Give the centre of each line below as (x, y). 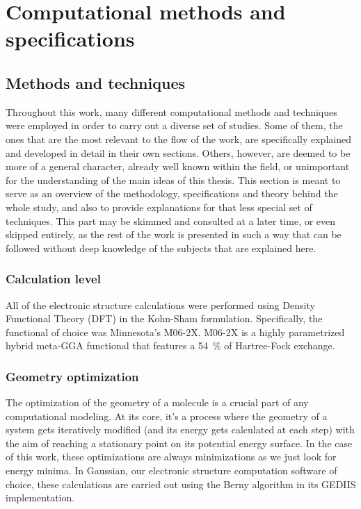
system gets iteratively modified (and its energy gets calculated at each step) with (180, 429)
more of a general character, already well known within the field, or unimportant (178, 166)
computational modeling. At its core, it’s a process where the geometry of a (167, 416)
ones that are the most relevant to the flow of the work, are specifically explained (178, 139)
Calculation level (53, 279)
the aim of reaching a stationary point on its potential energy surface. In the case (179, 443)
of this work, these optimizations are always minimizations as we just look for (171, 457)
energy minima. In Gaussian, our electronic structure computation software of (171, 470)
